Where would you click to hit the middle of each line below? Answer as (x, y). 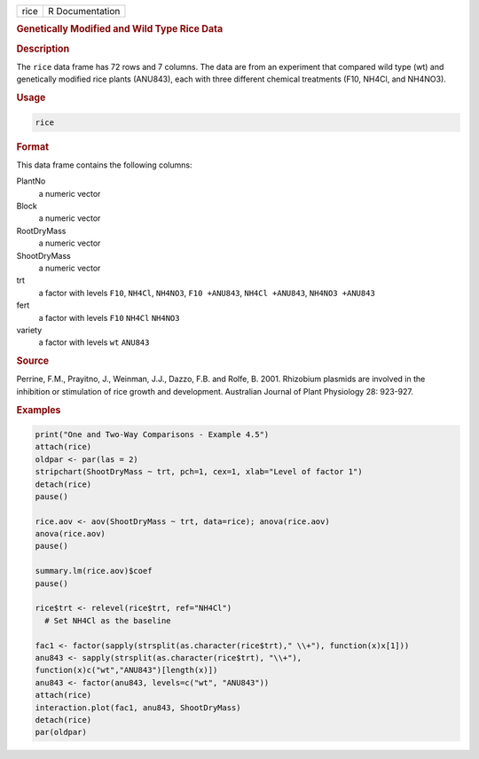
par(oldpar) (61, 732)
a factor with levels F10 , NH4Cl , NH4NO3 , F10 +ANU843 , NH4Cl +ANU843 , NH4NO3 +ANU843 (207, 293)
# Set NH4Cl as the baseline (108, 620)
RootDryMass (41, 231)
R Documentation (84, 11)
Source (33, 361)
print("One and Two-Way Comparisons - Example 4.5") (152, 434)
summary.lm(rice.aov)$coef (94, 571)
